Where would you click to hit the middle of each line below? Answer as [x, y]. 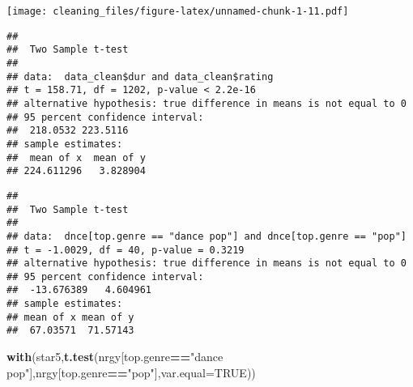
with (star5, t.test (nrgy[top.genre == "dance [115, 357]
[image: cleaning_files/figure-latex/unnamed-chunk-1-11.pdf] [178, 11]
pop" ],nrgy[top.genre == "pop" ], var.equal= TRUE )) [131, 372]
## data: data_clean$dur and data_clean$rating [140, 77]
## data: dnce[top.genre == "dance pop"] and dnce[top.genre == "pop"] [206, 236]
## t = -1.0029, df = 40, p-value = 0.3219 [126, 250]
